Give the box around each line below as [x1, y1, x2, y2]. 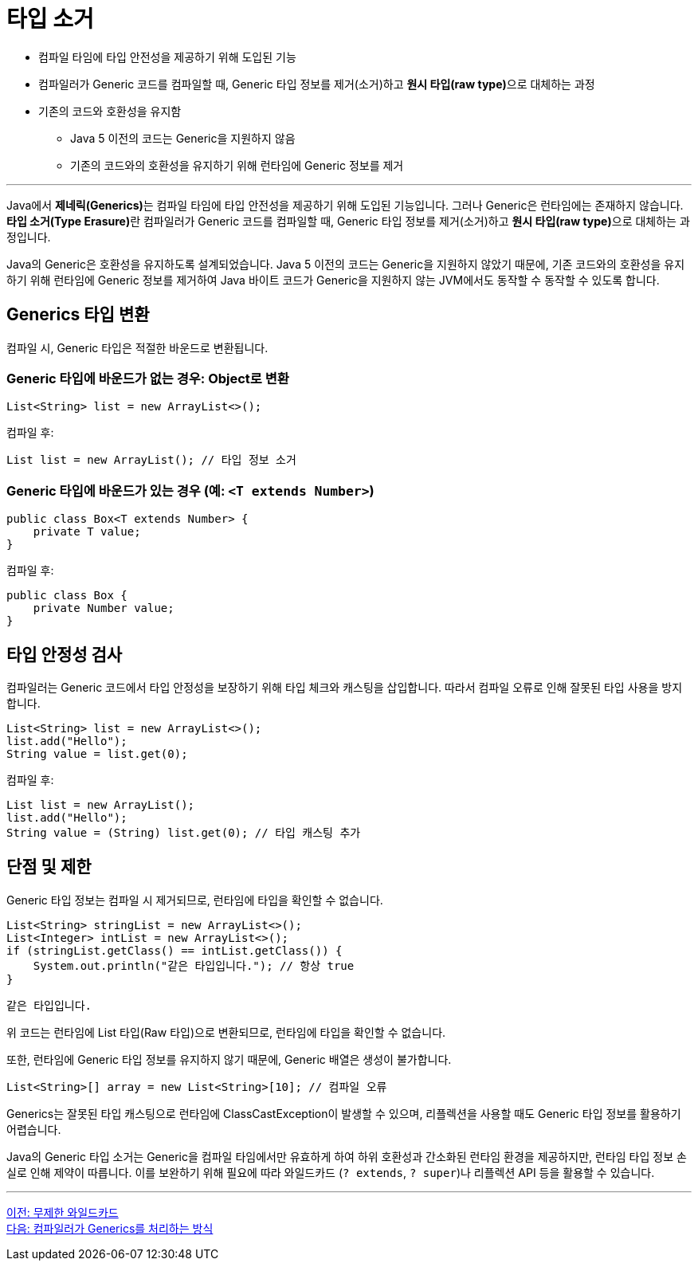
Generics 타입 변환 [6, 304, 150, 325]
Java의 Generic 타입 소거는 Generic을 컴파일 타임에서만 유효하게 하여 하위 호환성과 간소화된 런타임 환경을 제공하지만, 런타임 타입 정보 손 [6, 1149, 687, 1163]
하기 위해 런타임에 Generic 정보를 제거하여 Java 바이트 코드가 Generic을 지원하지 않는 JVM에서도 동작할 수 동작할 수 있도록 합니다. [6, 273, 660, 287]
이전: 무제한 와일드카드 [6, 1205, 119, 1219]
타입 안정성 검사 [6, 644, 123, 665]
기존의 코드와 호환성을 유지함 [38, 104, 182, 118]
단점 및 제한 [6, 857, 92, 877]
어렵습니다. [6, 1122, 61, 1136]
